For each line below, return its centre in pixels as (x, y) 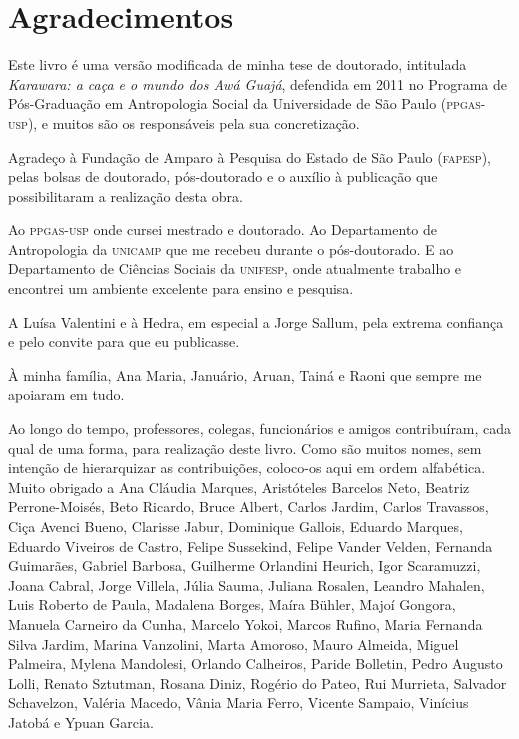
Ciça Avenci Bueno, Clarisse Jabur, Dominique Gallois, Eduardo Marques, (235, 526)
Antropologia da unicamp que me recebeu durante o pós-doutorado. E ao (231, 248)
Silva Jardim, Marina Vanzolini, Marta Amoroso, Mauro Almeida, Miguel (233, 643)
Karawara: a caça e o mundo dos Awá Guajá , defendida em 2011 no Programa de (257, 83)
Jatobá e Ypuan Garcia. (81, 721)
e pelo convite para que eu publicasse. (124, 341)
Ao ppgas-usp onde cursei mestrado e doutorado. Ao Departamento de (222, 229)
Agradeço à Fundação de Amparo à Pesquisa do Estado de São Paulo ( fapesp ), (249, 156)
